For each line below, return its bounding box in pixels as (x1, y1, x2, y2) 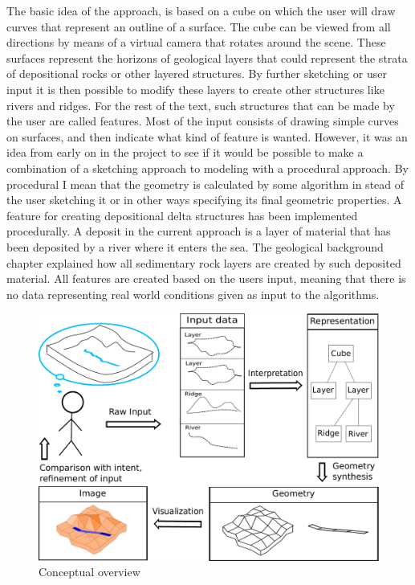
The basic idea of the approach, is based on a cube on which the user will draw (6, 2, 396, 18)
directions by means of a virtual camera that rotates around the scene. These (6, 34, 386, 51)
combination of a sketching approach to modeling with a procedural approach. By (6, 159, 409, 176)
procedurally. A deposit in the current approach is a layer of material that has (6, 223, 391, 239)
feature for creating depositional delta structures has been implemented (6, 207, 358, 223)
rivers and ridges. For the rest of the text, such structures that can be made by (6, 96, 395, 113)
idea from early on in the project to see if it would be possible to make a (6, 144, 364, 161)
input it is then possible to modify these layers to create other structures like (6, 80, 384, 97)
